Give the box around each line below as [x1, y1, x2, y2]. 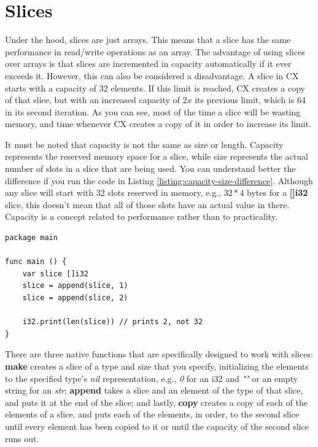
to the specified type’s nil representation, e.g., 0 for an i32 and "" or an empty [5, 371, 298, 384]
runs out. [5, 432, 39, 445]
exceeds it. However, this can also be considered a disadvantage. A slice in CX [5, 69, 299, 82]
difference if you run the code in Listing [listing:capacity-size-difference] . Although [5, 174, 313, 187]
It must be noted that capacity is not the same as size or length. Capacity [5, 138, 284, 150]
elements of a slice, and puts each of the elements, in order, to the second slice [5, 408, 300, 421]
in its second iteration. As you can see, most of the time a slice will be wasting [5, 105, 301, 118]
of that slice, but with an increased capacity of [5, 93, 180, 106]
